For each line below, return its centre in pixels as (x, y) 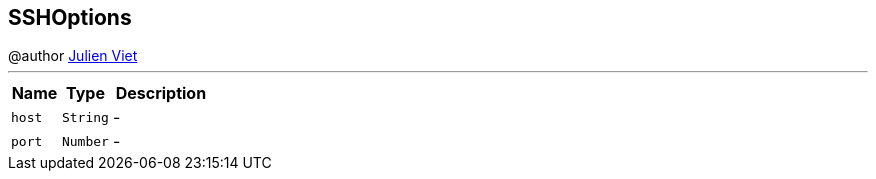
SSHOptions (70, 17)
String (85, 117)
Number (85, 141)
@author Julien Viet (73, 56)
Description (161, 93)
